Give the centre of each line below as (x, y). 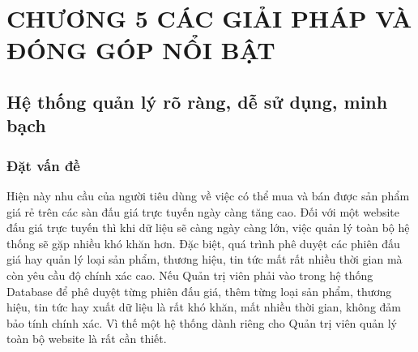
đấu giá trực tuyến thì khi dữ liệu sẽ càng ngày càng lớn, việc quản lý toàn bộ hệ (208, 228)
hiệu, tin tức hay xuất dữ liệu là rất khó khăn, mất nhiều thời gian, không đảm (204, 307)
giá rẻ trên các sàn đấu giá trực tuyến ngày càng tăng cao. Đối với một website (203, 211)
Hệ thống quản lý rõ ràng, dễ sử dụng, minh (197, 101)
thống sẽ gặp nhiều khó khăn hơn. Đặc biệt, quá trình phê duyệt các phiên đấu (203, 243)
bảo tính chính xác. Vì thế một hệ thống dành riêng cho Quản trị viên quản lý (202, 322)
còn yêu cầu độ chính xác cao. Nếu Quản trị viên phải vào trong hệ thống (190, 275)
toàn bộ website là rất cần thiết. (87, 339)
